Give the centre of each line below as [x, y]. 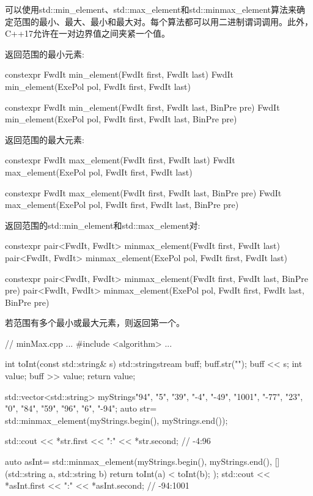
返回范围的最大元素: [45, 139]
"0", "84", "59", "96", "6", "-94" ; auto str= [81, 408]
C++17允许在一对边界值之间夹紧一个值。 [87, 33]
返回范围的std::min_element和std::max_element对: [103, 225]
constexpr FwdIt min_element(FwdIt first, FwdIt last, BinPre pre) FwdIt [142, 107]
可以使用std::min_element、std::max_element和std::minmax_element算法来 [151, 9]
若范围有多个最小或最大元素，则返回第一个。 [95, 323]
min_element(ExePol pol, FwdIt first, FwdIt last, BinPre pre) [121, 119]
